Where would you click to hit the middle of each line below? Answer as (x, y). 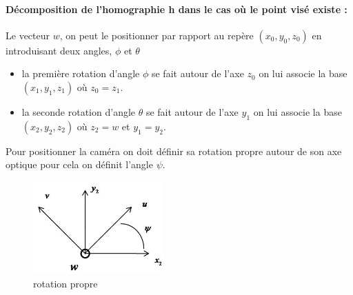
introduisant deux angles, (59, 50)
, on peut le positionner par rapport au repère (157, 35)
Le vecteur (28, 35)
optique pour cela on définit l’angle (79, 164)
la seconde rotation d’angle (79, 111)
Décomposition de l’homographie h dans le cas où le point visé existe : (176, 9)
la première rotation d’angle (81, 73)
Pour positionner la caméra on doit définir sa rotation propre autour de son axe (174, 151)
